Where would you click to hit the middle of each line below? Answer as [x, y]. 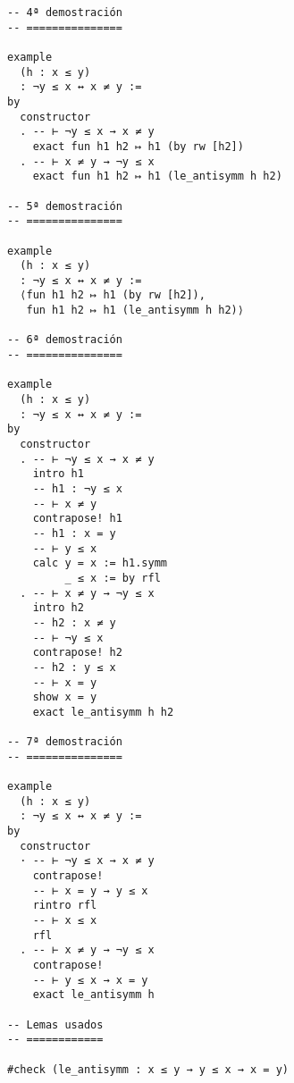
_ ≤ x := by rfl [113, 578]
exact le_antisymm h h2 [103, 712]
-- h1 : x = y [74, 533]
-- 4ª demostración [65, 13]
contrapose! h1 [77, 519]
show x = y [65, 697]
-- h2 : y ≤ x [74, 667]
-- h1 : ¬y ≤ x [77, 489]
